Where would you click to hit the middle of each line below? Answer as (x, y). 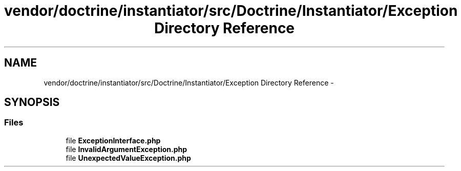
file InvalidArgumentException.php (127, 149)
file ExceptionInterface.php (113, 140)
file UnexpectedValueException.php (128, 158)
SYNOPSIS (32, 102)
